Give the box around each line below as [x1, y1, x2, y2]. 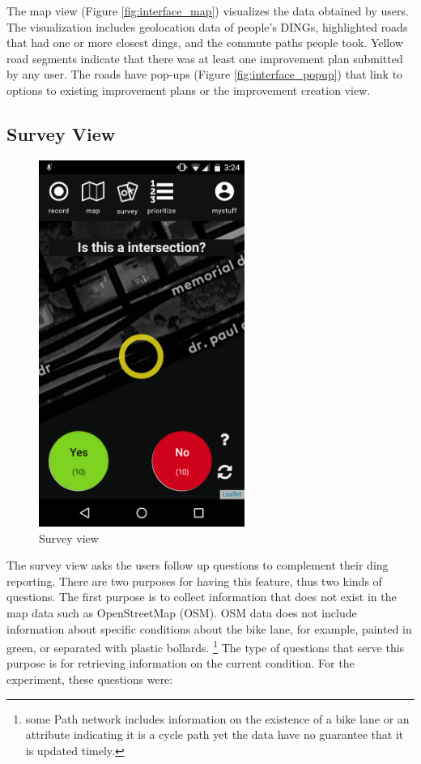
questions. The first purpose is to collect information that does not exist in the [6, 588, 397, 605]
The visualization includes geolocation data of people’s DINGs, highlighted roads [6, 18, 408, 35]
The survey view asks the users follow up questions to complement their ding [6, 557, 389, 574]
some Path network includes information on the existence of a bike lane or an [25, 710, 410, 727]
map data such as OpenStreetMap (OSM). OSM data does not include [6, 604, 357, 621]
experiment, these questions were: [6, 671, 173, 688]
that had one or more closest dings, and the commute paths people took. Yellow [6, 34, 403, 51]
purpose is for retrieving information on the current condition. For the [6, 655, 355, 672]
